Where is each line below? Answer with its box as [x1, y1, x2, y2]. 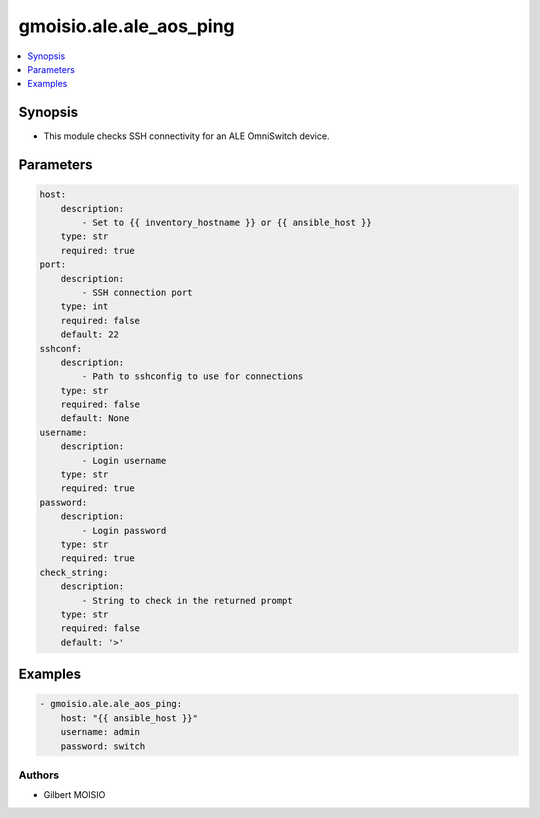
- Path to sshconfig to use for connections [81, 371, 304, 382]
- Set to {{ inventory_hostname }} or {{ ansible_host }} [81, 217, 372, 229]
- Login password [81, 525, 167, 536]
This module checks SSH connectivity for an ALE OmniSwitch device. [43, 130, 330, 142]
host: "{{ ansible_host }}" [60, 712, 199, 724]
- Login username [81, 455, 167, 466]
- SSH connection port [81, 286, 194, 298]
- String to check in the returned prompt [81, 595, 294, 606]
